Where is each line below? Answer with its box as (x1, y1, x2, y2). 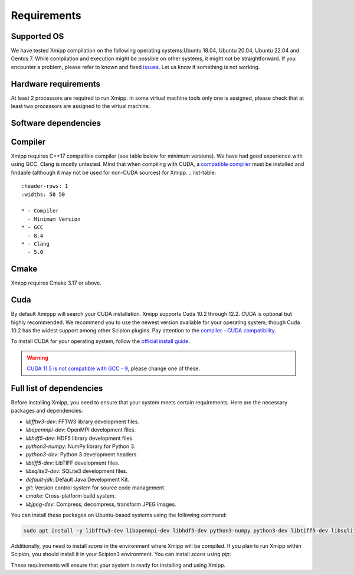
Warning (27, 354, 48, 361)
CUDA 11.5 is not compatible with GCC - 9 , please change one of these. (27, 365, 201, 372)
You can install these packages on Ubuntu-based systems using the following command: (11, 511, 227, 519)
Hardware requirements (11, 79, 100, 89)
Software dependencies (11, 118, 101, 128)
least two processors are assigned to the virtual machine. (11, 103, 150, 110)
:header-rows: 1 (21, 183, 68, 190)
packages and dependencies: (11, 407, 83, 414)
